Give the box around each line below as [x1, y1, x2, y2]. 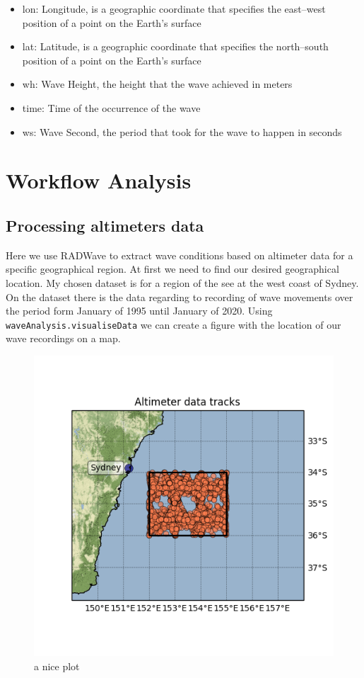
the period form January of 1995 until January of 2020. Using [6, 303, 273, 318]
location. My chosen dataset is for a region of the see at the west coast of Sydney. [6, 275, 359, 290]
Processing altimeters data [6, 214, 204, 236]
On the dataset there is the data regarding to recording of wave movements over [6, 289, 353, 304]
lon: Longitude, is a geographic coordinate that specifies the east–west [22, 1, 326, 16]
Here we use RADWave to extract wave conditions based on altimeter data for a [6, 247, 353, 262]
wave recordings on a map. [6, 331, 121, 346]
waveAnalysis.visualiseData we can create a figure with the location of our [6, 317, 341, 332]
